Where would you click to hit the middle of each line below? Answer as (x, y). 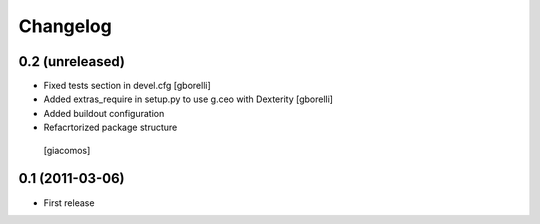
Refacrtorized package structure (110, 127)
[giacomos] (67, 150)
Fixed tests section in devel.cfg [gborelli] (127, 86)
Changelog (65, 26)
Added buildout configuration (104, 113)
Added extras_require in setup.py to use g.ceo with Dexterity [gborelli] (188, 99)
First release (69, 202)
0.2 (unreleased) (71, 61)
